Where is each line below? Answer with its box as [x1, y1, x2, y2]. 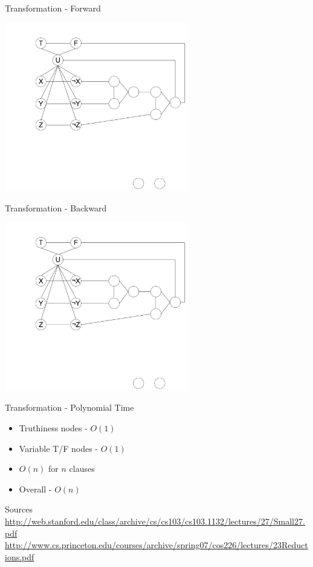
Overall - [19, 482, 52, 495]
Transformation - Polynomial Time [5, 401, 134, 414]
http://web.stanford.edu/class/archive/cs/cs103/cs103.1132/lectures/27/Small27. [5, 515, 305, 528]
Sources [5, 503, 33, 516]
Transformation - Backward [5, 201, 107, 214]
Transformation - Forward [5, 2, 101, 14]
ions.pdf [5, 550, 34, 563]
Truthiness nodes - [19, 422, 88, 434]
